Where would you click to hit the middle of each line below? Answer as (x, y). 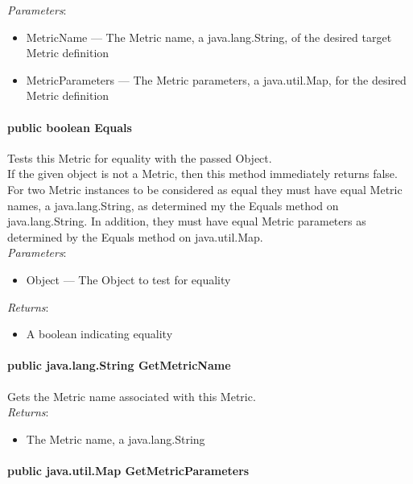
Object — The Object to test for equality (128, 279)
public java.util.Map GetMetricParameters (128, 470)
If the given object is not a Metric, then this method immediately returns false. (202, 174)
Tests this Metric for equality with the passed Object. (140, 157)
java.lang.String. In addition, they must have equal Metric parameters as (187, 221)
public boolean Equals (70, 127)
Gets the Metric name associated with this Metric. (132, 396)
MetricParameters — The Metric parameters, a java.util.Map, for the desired (216, 79)
